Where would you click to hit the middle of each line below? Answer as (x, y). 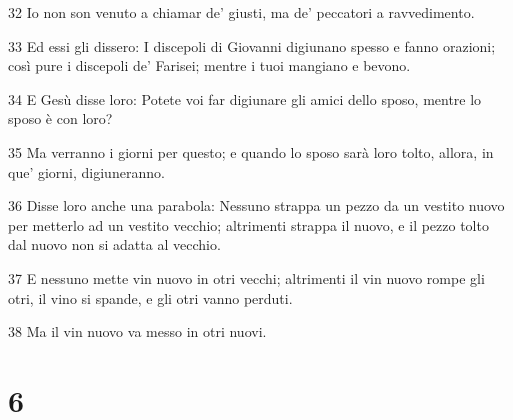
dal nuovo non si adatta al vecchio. (114, 244)
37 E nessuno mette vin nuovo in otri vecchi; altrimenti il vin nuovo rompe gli (246, 277)
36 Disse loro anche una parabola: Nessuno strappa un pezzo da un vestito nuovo (256, 205)
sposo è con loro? (60, 118)
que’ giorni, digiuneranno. (86, 171)
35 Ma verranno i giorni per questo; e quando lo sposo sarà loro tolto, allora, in (251, 151)
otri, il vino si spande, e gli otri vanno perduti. (150, 297)
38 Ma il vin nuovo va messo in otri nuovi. (137, 331)
